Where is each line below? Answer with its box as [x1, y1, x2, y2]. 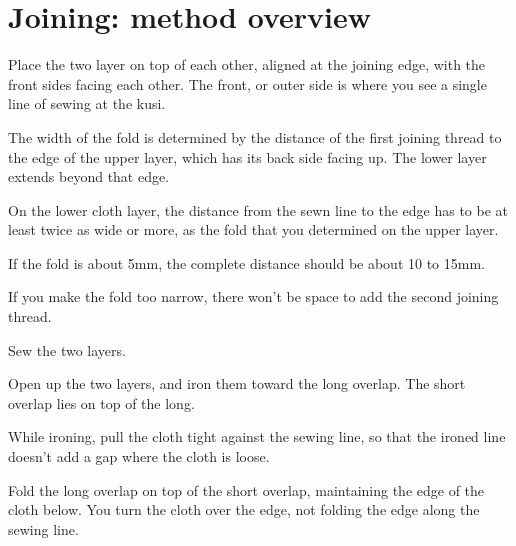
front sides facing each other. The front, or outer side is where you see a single [8, 73, 487, 94]
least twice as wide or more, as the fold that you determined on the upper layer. [8, 219, 499, 240]
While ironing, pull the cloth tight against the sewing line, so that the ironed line [8, 426, 506, 447]
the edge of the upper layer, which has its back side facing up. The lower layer [8, 146, 487, 167]
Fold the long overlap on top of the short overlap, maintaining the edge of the [8, 479, 485, 500]
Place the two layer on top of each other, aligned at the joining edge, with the [8, 54, 486, 75]
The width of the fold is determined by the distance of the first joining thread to [8, 126, 502, 147]
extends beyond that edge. [8, 166, 170, 187]
